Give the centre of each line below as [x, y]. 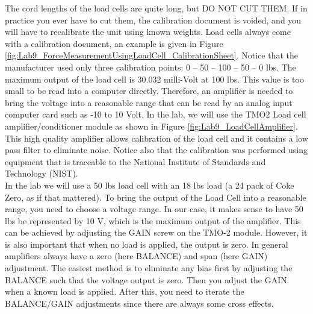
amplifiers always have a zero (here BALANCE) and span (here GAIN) [136, 256]
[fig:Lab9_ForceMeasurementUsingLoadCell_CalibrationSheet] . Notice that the [152, 55]
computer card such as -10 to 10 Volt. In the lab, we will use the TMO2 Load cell [156, 114]
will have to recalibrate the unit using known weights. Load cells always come [148, 32]
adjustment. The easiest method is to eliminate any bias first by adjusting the [149, 268]
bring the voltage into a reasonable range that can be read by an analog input [149, 102]
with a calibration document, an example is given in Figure [114, 43]
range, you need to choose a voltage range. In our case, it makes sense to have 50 [154, 209]
